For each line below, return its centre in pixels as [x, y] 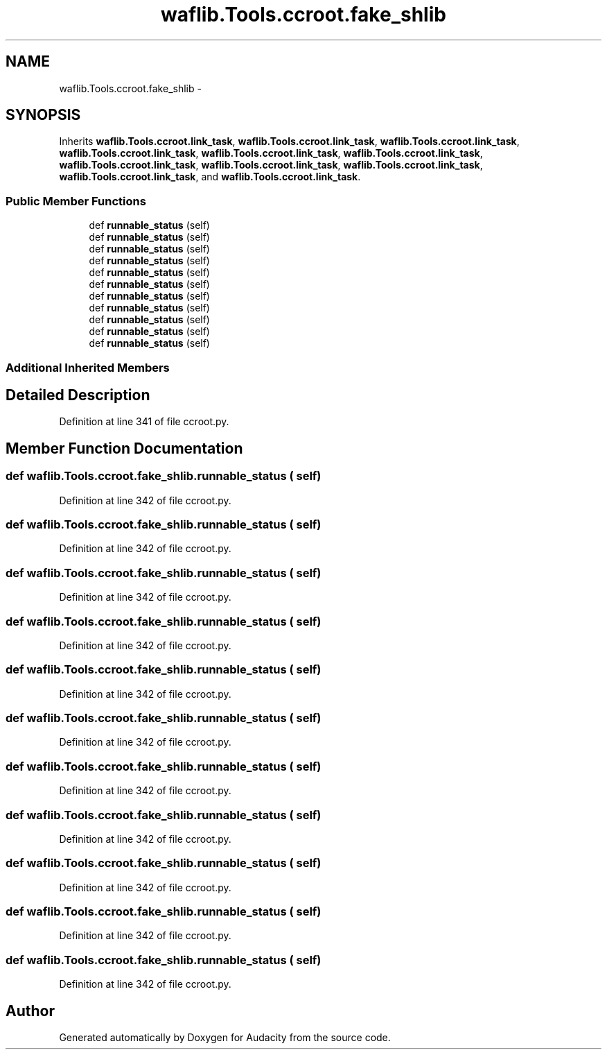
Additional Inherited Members [88, 367]
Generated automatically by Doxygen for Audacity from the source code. [225, 1037]
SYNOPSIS [43, 115]
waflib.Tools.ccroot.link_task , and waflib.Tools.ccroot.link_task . [210, 177]
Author [30, 1011]
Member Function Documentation [124, 448]
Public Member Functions [76, 201]
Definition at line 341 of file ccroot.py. [144, 422]
